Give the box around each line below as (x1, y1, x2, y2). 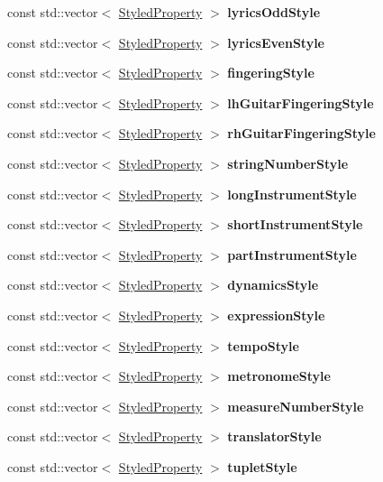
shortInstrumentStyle (227, 215, 363, 234)
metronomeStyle (227, 366, 331, 385)
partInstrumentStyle (227, 245, 357, 264)
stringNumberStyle (227, 153, 349, 172)
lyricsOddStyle (227, 3, 321, 21)
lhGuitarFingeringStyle (227, 93, 374, 112)
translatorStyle (227, 427, 322, 446)
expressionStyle (227, 305, 325, 324)
